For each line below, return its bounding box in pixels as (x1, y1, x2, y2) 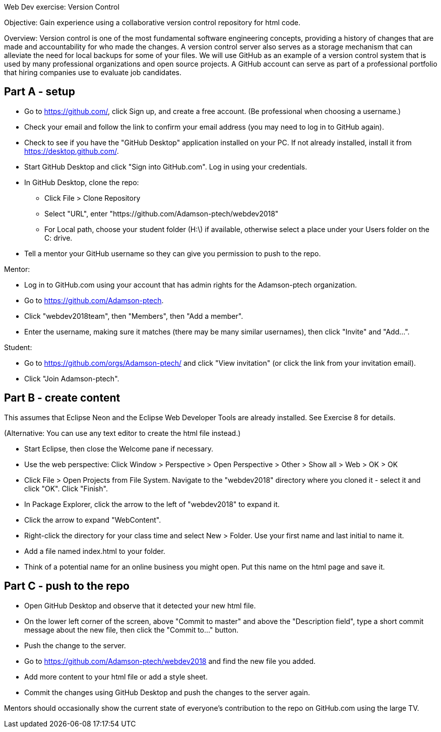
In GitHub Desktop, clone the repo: (24, 178, 139, 187)
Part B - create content (4, 391, 120, 405)
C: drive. (44, 233, 73, 242)
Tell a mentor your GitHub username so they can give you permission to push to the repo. (24, 249, 321, 258)
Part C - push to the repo (4, 580, 130, 593)
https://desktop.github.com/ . (24, 146, 119, 155)
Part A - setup (4, 85, 75, 98)
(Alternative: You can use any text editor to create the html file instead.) (4, 428, 241, 437)
